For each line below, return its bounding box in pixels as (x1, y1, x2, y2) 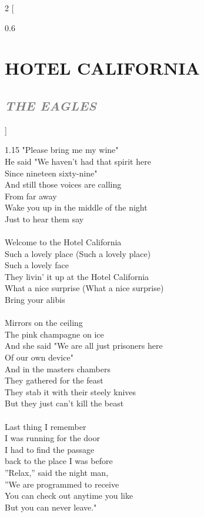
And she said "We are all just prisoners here (5, 339, 163, 352)
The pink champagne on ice (5, 328, 104, 340)
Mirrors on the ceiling (5, 316, 83, 329)
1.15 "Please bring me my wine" (5, 144, 119, 156)
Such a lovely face (5, 259, 69, 271)
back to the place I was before (5, 455, 113, 467)
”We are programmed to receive (5, 478, 119, 490)
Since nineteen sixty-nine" (5, 166, 98, 179)
